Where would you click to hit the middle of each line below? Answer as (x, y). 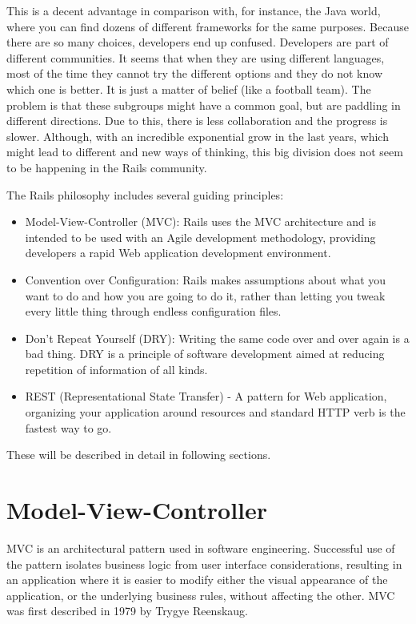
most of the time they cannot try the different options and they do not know (195, 73)
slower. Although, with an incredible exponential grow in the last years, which (198, 136)
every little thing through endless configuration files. (153, 311)
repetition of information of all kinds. (116, 369)
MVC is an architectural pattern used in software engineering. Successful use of (201, 548)
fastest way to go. (68, 427)
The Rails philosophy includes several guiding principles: (145, 194)
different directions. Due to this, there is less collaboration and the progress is (197, 121)
